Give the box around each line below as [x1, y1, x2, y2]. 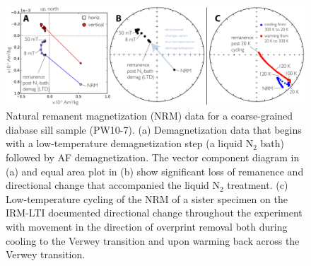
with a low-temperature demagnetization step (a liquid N [6, 136, 254, 151]
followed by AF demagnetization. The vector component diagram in [6, 149, 300, 164]
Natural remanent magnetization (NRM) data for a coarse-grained [6, 108, 293, 123]
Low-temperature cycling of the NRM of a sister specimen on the [6, 191, 288, 206]
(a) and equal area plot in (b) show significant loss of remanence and [6, 163, 304, 178]
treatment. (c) [227, 178, 288, 192]
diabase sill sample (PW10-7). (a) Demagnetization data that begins [6, 122, 302, 137]
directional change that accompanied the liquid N [6, 178, 221, 192]
